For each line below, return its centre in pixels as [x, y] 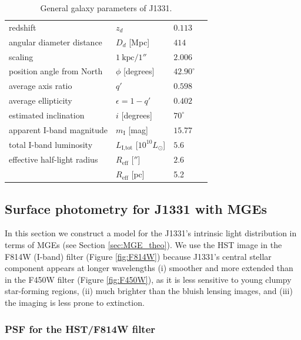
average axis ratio [41, 86]
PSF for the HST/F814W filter [80, 329]
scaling [21, 56]
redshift [23, 27]
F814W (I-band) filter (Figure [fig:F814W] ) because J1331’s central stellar [138, 256]
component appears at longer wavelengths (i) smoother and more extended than [149, 268]
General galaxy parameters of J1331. [106, 8]
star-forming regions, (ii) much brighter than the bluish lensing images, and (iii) [149, 291]
